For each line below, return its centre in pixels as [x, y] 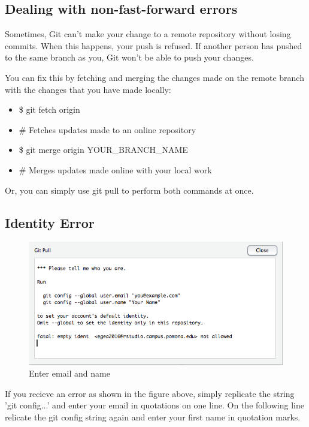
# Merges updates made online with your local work [115, 169]
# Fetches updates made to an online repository [107, 129]
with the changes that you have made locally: [88, 89]
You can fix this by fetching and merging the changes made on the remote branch [154, 77]
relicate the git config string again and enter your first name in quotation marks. [153, 417]
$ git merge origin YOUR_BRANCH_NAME [103, 150]
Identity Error [50, 222]
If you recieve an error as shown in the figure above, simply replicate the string [150, 393]
